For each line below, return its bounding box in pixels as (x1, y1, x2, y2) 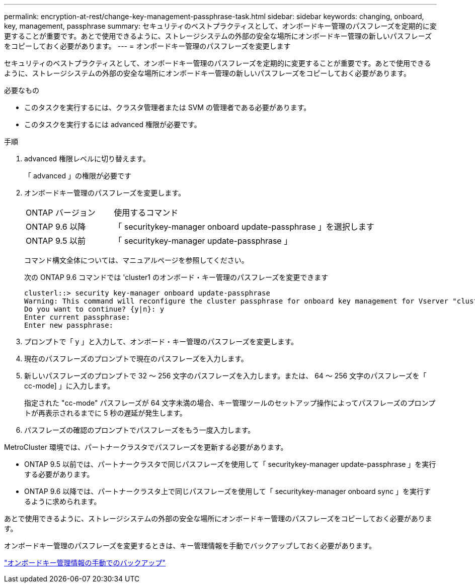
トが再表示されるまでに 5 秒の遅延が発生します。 (24, 409, 187, 417)
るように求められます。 (24, 497, 101, 506)
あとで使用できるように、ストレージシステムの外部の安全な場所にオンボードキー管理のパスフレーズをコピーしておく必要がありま (4, 514, 432, 523)
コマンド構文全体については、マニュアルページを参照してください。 (24, 256, 249, 264)
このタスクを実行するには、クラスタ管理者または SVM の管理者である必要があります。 (24, 103, 311, 112)
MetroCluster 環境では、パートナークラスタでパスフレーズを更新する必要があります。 (4, 443, 288, 451)
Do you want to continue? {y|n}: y (24, 305, 165, 313)
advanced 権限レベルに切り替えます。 (24, 154, 150, 163)
